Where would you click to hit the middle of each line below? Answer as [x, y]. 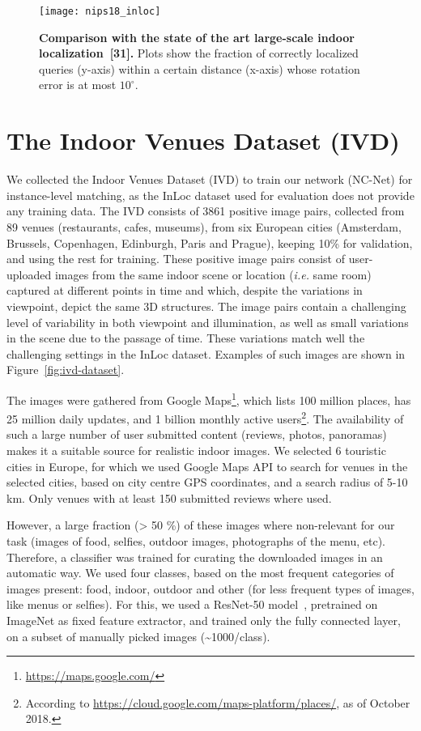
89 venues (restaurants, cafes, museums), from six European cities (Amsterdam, [204, 226]
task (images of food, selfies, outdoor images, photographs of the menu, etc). [196, 540]
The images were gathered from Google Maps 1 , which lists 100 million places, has [209, 398]
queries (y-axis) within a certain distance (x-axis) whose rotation [200, 68]
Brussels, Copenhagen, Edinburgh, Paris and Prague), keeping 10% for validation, [210, 242]
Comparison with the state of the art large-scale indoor [197, 37]
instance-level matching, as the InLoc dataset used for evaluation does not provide [210, 195]
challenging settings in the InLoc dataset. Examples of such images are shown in [206, 353]
